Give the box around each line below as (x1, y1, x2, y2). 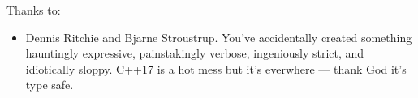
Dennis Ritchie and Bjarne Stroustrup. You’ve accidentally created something (25, 28, 412, 45)
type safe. (25, 76, 74, 93)
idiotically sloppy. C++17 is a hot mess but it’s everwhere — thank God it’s (25, 60, 407, 77)
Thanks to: (6, 2, 61, 18)
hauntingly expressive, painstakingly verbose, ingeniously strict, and (25, 45, 364, 62)
